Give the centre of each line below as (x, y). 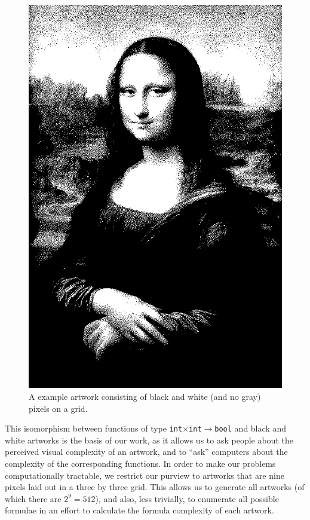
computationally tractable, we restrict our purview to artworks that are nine (145, 475)
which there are (33, 498)
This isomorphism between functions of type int (94, 428)
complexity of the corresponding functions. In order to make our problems (140, 464)
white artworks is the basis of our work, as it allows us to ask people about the (149, 440)
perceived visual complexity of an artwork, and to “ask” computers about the (146, 452)
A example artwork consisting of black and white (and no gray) (145, 397)
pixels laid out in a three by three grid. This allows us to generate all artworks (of (155, 487)
